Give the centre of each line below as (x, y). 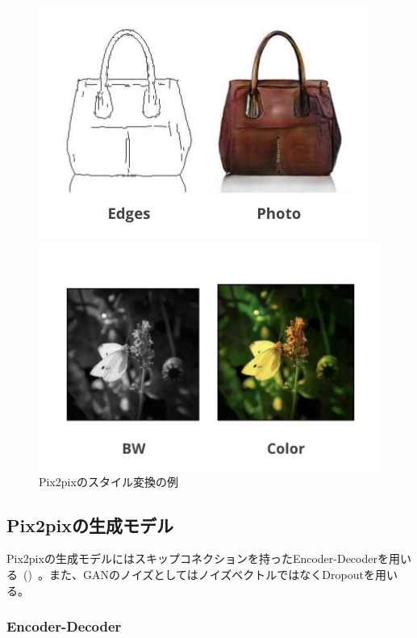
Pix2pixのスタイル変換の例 (108, 481)
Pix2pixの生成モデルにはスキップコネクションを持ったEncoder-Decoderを (198, 558)
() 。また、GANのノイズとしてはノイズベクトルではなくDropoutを (199, 574)
